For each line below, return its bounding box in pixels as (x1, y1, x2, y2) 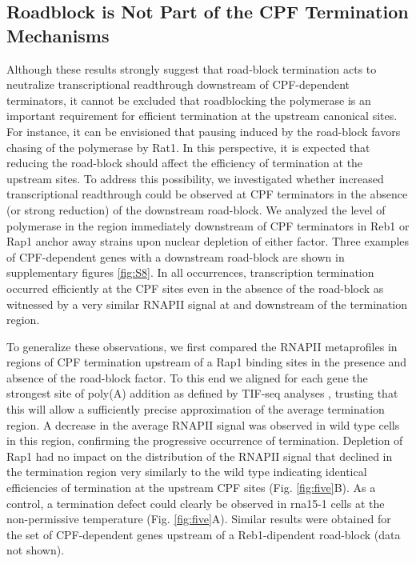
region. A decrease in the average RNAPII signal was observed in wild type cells (6, 416, 400, 433)
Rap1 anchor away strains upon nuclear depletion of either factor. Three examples (6, 233, 410, 250)
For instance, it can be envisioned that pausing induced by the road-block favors (6, 122, 401, 139)
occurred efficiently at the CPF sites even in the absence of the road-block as (6, 279, 384, 296)
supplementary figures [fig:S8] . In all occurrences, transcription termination (6, 264, 374, 281)
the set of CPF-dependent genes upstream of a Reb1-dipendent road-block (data (6, 526, 401, 542)
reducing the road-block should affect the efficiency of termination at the (6, 154, 363, 171)
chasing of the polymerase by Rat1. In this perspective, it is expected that (6, 138, 370, 155)
